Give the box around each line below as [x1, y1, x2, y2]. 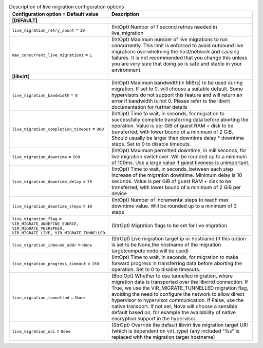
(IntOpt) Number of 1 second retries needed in [111, 23, 217, 30]
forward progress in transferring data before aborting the [111, 260, 242, 267]
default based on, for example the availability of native [111, 309, 236, 316]
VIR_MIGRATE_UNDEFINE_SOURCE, [12, 221, 79, 226]
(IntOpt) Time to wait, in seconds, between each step [111, 166, 233, 173]
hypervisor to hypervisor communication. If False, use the [111, 297, 244, 304]
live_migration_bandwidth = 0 [12, 92, 78, 99]
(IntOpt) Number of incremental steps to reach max [111, 197, 229, 204]
